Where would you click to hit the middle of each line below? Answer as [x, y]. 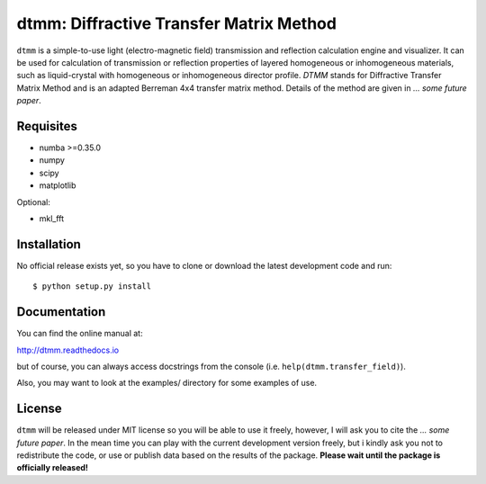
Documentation [61, 312]
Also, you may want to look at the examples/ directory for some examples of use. [167, 383]
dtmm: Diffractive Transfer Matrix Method [177, 23]
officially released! [53, 468]
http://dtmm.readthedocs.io [68, 350]
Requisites [47, 126]
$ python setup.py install [92, 287]
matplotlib [58, 185]
